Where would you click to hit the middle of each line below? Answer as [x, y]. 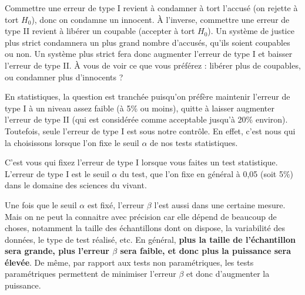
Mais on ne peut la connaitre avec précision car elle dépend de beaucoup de [141, 216]
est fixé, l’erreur [116, 204]
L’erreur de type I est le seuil [57, 173]
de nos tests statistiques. [194, 142]
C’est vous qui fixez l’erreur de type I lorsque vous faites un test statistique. [141, 162]
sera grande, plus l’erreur [57, 251]
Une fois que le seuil [41, 204]
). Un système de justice [251, 31]
